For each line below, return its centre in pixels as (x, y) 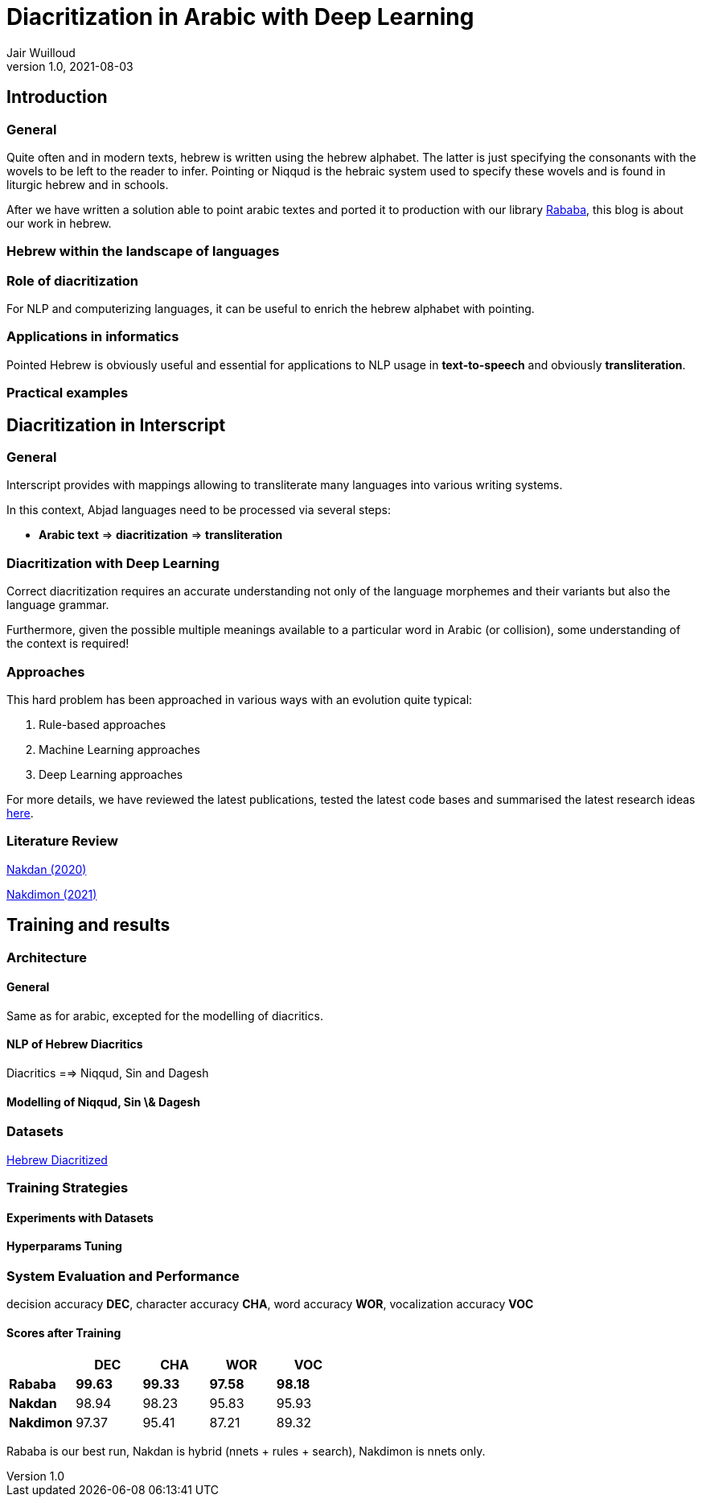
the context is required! (68, 644)
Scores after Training (64, 1332)
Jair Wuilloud (41, 52)
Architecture (47, 957)
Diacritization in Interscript (116, 425)
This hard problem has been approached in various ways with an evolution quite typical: (240, 699)
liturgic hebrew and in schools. (88, 184)
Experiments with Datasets (80, 1217)
